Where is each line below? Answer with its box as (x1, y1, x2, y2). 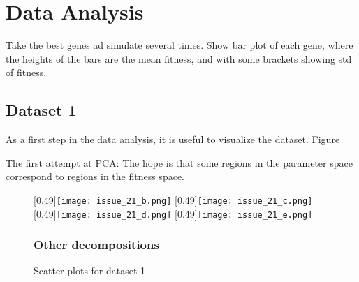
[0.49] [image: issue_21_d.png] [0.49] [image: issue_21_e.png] (34, 206, 313, 221)
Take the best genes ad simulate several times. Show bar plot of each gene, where (6, 38, 353, 52)
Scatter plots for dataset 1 (34, 263, 146, 278)
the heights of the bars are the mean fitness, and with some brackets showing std (6, 51, 352, 66)
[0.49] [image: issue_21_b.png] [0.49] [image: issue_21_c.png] (34, 192, 313, 207)
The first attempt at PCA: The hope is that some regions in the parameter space (6, 155, 353, 170)
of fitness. (6, 65, 47, 80)
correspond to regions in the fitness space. (6, 169, 184, 184)
